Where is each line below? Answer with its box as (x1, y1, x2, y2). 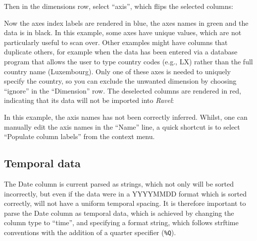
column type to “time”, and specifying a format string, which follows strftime (4, 217, 239, 228)
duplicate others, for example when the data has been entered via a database (4, 47, 238, 57)
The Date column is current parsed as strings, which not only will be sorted (4, 178, 234, 189)
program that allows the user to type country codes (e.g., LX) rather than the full (4, 56, 253, 66)
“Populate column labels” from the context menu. (4, 131, 155, 142)
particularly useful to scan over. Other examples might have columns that (4, 37, 228, 47)
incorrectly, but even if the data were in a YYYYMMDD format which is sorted (4, 188, 247, 198)
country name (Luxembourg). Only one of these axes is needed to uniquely (4, 66, 231, 76)
